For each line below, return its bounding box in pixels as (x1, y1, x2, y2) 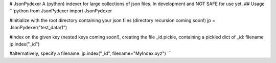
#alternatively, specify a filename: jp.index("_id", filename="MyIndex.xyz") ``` (9, 50, 172, 56)
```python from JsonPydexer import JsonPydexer (9, 8, 112, 14)
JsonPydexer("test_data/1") (9, 25, 67, 31)
